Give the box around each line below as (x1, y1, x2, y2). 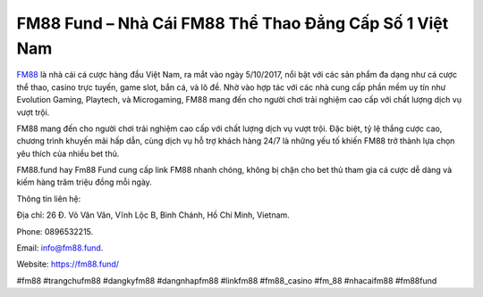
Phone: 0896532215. (16, 226, 94, 236)
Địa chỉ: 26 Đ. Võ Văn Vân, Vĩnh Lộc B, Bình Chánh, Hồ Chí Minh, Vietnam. (16, 210, 290, 220)
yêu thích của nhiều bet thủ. (16, 148, 120, 159)
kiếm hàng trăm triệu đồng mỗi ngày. (16, 177, 152, 187)
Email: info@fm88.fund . (16, 243, 104, 253)
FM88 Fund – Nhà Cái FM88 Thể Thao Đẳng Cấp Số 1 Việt (16, 13, 449, 33)
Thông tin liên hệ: (16, 193, 81, 204)
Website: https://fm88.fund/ (16, 259, 120, 269)
